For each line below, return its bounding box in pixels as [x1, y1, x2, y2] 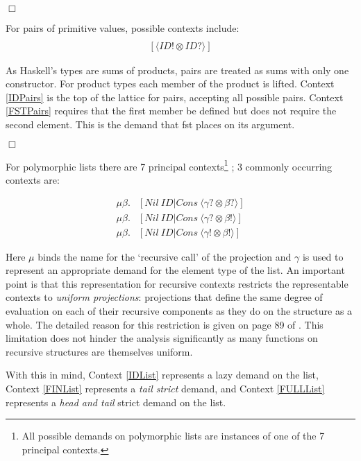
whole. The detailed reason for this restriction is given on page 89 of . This [6, 317, 324, 331]
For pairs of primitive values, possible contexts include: [6, 21, 240, 35]
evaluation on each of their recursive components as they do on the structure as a [6, 303, 353, 318]
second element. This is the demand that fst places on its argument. [6, 117, 295, 132]
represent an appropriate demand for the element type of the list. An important [6, 263, 345, 277]
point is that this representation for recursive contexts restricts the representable [6, 276, 349, 290]
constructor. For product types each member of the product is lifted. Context [6, 76, 335, 91]
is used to [302, 249, 344, 263]
